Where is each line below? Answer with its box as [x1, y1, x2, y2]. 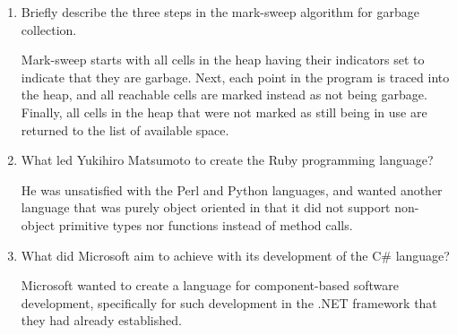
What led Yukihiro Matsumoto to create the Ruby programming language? [21, 150, 434, 169]
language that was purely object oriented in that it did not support [21, 198, 391, 217]
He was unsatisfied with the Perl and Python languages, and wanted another [21, 180, 443, 199]
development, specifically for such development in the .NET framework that [21, 293, 437, 312]
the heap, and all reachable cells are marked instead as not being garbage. [21, 85, 427, 104]
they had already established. [21, 311, 182, 330]
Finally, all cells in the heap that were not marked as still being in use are [21, 102, 427, 121]
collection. [21, 20, 77, 39]
